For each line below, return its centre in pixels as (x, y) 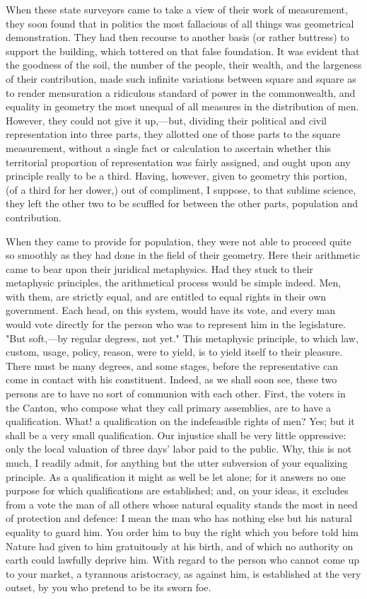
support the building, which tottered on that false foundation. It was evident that (183, 51)
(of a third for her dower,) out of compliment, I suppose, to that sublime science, (181, 189)
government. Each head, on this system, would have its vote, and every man (171, 310)
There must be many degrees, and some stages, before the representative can (172, 365)
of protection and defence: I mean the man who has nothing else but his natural (179, 518)
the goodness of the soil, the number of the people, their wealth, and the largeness (184, 65)
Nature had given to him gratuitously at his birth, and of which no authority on (180, 546)
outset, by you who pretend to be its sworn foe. (109, 587)
